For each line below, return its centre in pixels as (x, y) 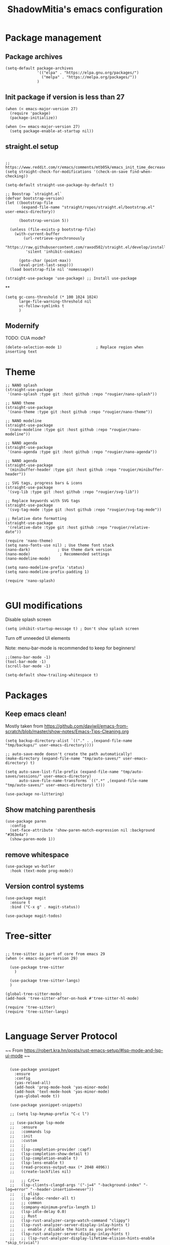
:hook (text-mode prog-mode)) (41, 871)
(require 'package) (30, 113)
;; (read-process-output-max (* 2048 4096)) (60, 1167)
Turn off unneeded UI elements (38, 638)
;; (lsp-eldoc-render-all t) (43, 1198)
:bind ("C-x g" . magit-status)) (45, 907)
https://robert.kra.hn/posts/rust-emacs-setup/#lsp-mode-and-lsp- (94, 1050)
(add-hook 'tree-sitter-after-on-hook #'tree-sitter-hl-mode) (72, 998)
